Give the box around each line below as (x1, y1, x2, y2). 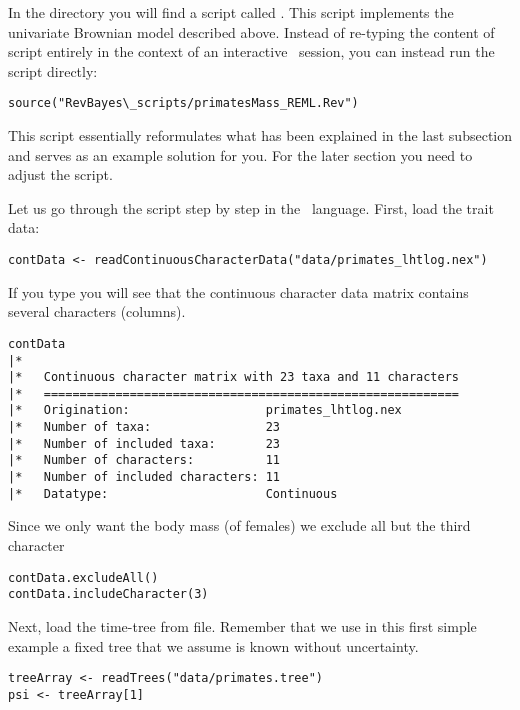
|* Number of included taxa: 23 (8, 436, 281, 451)
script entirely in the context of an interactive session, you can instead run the (8, 41, 495, 62)
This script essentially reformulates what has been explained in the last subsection (8, 125, 513, 146)
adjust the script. (8, 164, 113, 185)
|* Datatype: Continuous (8, 486, 338, 501)
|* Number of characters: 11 (8, 453, 281, 468)
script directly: (8, 60, 98, 81)
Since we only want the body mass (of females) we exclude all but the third (8, 515, 471, 536)
